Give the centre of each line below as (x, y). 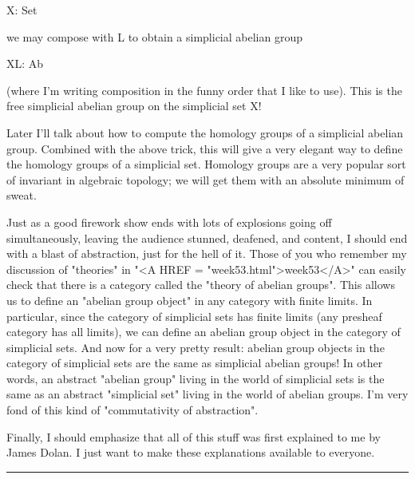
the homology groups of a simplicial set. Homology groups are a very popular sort (206, 164)
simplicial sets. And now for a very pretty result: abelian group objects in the (196, 347)
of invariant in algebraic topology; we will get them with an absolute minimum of (206, 179)
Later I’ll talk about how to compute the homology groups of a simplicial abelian (205, 132)
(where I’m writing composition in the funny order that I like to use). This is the (204, 90)
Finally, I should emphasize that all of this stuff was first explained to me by (194, 436)
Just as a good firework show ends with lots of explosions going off (169, 222)
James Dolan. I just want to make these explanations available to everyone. (191, 452)
